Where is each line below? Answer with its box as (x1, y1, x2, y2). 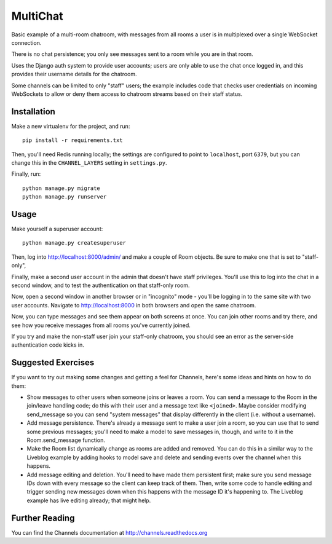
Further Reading (11, 513, 75, 523)
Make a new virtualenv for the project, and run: (11, 122, 130, 130)
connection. (11, 39, 42, 46)
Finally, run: (11, 170, 41, 178)
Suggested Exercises (11, 357, 95, 368)
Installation (11, 106, 55, 117)
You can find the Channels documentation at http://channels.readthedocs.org (11, 529, 208, 536)
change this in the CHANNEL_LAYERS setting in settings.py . (11, 159, 167, 166)
